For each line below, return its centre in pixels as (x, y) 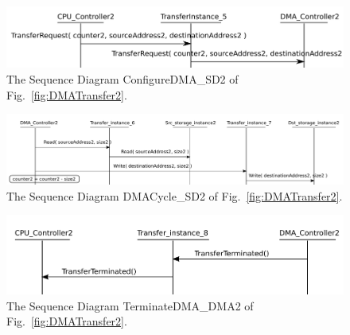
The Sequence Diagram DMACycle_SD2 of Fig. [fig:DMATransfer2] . (175, 195)
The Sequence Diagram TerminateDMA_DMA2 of (130, 305)
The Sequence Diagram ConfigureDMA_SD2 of (122, 79)
